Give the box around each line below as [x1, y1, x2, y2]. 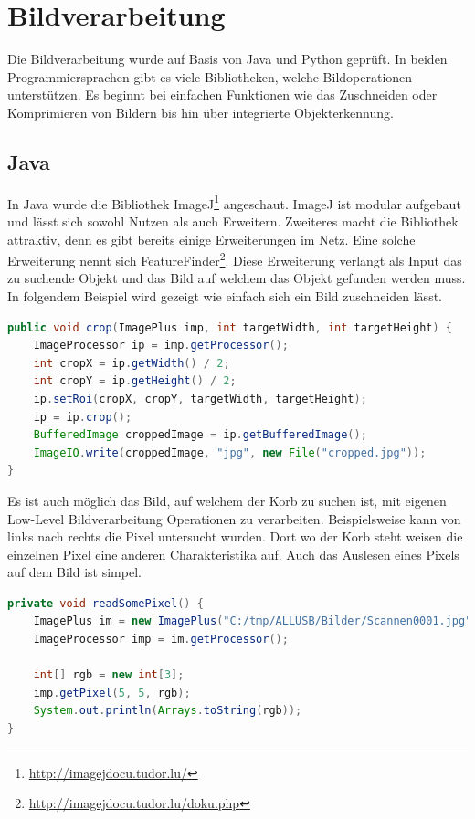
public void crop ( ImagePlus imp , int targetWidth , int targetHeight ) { [7, 320, 452, 334]
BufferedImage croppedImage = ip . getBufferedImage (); [33, 428, 367, 442]
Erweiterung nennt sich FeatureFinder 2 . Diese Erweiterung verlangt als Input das [7, 248, 462, 269]
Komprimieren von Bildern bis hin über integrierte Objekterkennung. [7, 102, 394, 121]
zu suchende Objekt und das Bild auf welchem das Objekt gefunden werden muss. [7, 268, 466, 288]
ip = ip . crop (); [33, 410, 132, 424]
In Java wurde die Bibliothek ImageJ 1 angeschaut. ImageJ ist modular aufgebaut [7, 191, 461, 213]
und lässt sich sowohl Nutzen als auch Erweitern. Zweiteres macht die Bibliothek [7, 211, 459, 230]
